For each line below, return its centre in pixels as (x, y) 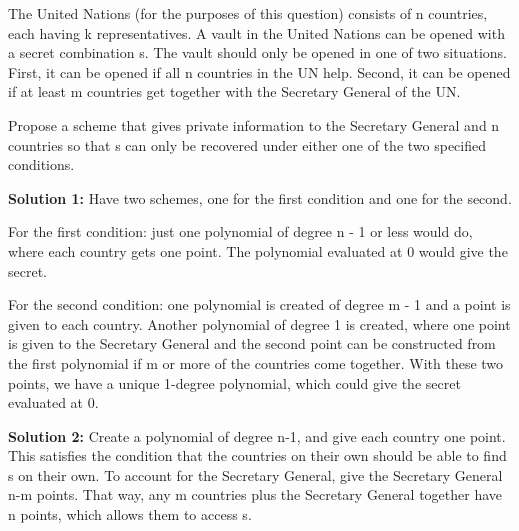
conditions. (41, 164)
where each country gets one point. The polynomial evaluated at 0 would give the (258, 250)
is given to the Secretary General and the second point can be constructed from (252, 343)
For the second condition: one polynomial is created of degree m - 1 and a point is (259, 304)
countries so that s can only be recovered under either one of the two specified (247, 144)
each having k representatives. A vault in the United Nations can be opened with (256, 32)
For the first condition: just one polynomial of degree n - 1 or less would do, (240, 231)
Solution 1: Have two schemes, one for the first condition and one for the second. (260, 197)
